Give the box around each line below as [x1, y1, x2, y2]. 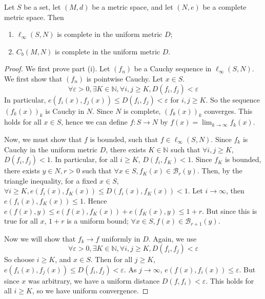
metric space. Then [4, 11, 64, 22]
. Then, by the [197, 165, 242, 176]
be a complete [202, 2, 247, 12]
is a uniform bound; [67, 215, 129, 226]
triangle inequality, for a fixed [4, 175, 97, 186]
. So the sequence [206, 94, 260, 105]
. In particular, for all [50, 154, 118, 165]
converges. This [204, 105, 253, 116]
